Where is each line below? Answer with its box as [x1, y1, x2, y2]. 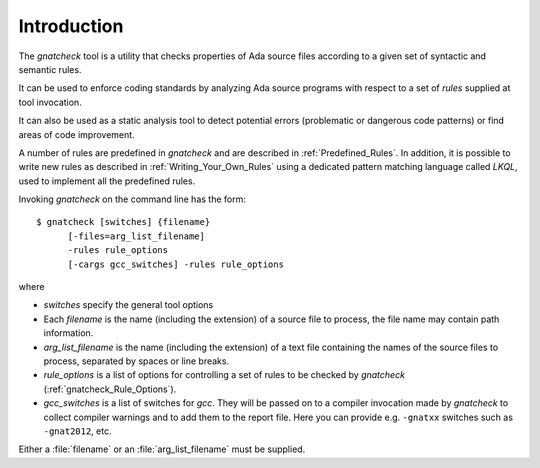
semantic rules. [18, 63, 82, 75]
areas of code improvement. [18, 128, 135, 140]
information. [43, 327, 94, 339]
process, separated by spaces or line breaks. [43, 355, 230, 367]
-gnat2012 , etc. [43, 425, 112, 437]
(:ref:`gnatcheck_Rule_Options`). [43, 383, 177, 395]
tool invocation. [18, 96, 82, 108]
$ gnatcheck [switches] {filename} [36, 216, 211, 228]
